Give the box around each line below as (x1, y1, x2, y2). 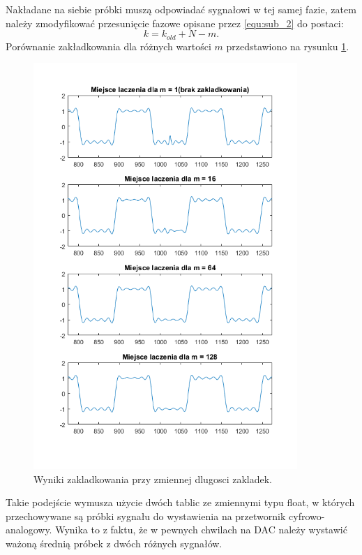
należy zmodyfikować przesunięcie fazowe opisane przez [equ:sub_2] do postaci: (6, 15, 344, 30)
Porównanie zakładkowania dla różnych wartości (6, 38, 211, 53)
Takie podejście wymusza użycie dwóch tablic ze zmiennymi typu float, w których (6, 495, 355, 510)
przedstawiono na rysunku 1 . (226, 38, 349, 53)
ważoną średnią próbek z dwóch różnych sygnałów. (6, 535, 223, 550)
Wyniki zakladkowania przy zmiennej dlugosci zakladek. (33, 471, 272, 486)
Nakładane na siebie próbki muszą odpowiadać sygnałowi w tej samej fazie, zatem (6, 2, 356, 16)
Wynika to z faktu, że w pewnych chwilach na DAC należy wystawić (55, 522, 347, 537)
